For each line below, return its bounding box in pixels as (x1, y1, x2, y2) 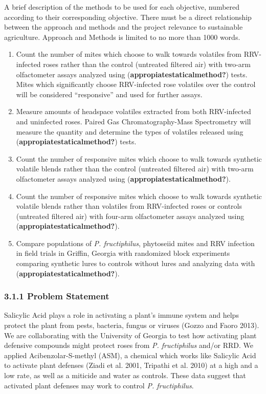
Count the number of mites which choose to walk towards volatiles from (16, 49, 242, 59)
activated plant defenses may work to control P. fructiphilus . (4, 380, 194, 390)
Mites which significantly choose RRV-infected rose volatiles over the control (16, 79, 256, 90)
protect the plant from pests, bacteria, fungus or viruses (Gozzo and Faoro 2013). (4, 320, 259, 331)
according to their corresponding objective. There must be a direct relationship (4, 11, 252, 22)
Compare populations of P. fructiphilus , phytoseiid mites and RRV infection (16, 237, 255, 248)
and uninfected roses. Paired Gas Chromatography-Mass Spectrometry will (16, 116, 251, 126)
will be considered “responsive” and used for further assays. (16, 89, 203, 99)
